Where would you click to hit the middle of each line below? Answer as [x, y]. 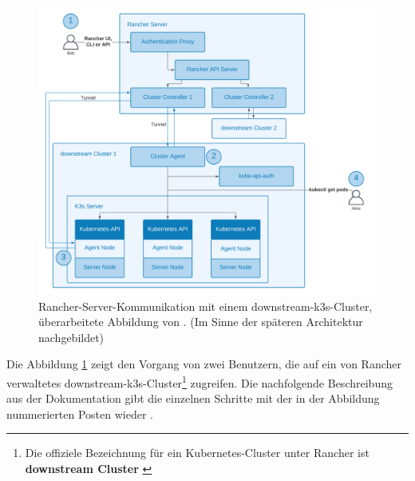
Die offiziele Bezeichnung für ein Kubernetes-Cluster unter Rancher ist [197, 453]
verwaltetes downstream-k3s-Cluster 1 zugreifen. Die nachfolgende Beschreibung [200, 382]
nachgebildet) [71, 337]
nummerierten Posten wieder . [80, 413]
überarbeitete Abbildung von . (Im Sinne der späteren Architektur [201, 322]
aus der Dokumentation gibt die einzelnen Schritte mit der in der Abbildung [193, 398]
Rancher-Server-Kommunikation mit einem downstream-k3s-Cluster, [206, 306]
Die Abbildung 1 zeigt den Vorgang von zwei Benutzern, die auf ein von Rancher [204, 364]
